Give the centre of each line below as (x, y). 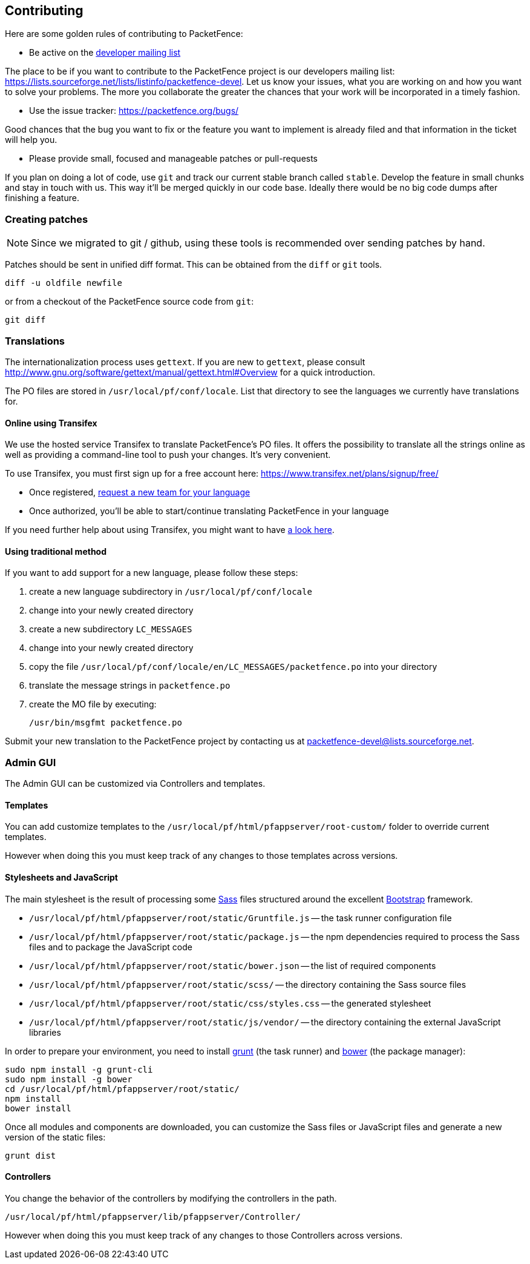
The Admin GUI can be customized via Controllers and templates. (135, 784)
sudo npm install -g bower (69, 1079)
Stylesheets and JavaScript (61, 877)
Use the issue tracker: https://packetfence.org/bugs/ (134, 111)
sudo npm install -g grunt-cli (79, 1069)
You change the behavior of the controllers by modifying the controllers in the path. (171, 1198)
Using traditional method (56, 551)
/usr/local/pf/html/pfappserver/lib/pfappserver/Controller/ (153, 1216)
